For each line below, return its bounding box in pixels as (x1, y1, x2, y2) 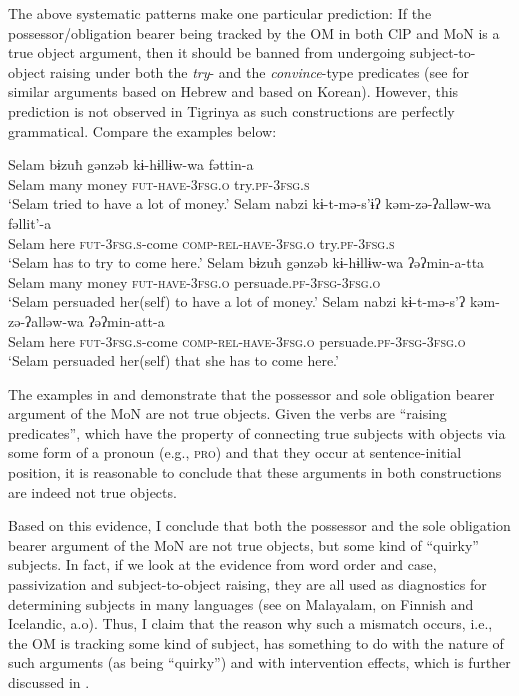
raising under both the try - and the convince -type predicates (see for (49, 61, 469, 82)
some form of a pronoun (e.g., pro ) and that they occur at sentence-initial (8, 442, 462, 463)
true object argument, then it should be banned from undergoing (8, 42, 406, 63)
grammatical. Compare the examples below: (8, 120, 277, 141)
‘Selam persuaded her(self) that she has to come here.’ (8, 350, 339, 371)
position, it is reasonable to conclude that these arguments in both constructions (8, 462, 502, 483)
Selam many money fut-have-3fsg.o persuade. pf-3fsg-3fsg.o (8, 271, 381, 292)
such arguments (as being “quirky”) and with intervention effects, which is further (8, 652, 511, 673)
